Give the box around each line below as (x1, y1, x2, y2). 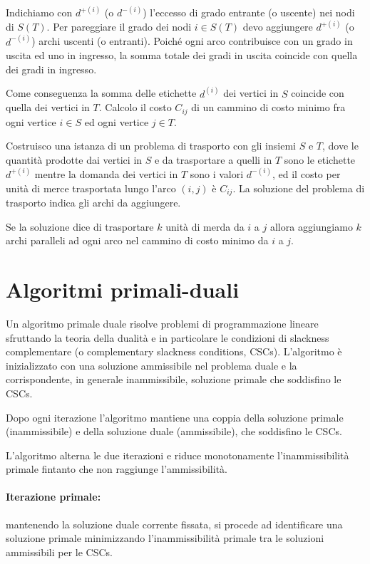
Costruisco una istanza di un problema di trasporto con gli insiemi (6, 138, 296, 153)
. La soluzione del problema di (232, 180, 365, 195)
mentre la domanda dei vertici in (34, 166, 178, 181)
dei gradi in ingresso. (6, 61, 97, 76)
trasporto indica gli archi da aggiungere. (6, 195, 181, 210)
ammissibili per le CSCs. (6, 544, 113, 559)
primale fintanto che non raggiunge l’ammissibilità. (6, 461, 227, 476)
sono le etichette (284, 152, 356, 167)
